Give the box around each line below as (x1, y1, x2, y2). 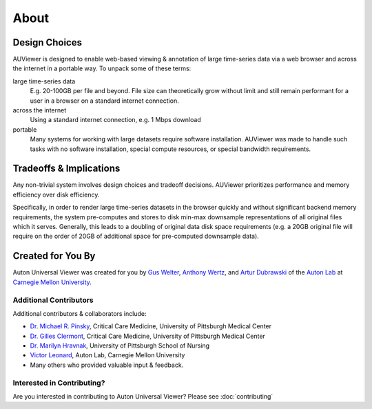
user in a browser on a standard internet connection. (30, 97, 179, 105)
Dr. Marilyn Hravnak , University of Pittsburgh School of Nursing (30, 341, 210, 350)
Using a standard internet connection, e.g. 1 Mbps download (30, 116, 201, 124)
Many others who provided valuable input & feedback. (30, 361, 184, 369)
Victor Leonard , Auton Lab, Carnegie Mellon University (30, 351, 185, 359)
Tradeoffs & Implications (12, 163, 121, 174)
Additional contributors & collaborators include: (12, 309, 147, 317)
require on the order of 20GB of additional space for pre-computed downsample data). (12, 232, 260, 241)
